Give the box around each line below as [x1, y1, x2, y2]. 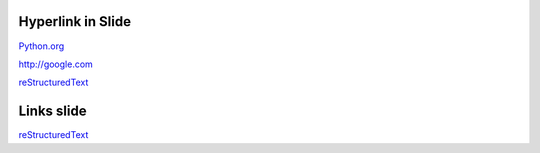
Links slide [18, 103, 87, 120]
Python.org [18, 40, 65, 52]
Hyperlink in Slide [18, 13, 132, 30]
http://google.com [18, 58, 94, 70]
